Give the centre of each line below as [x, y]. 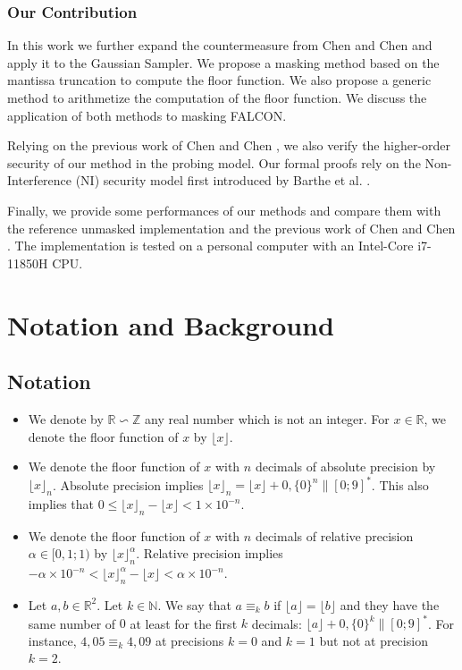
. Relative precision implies [210, 553]
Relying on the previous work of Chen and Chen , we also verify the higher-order [229, 145]
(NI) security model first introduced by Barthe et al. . [223, 180]
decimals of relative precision [334, 535]
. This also [400, 484]
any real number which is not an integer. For [267, 418]
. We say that [194, 604]
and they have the [390, 604]
